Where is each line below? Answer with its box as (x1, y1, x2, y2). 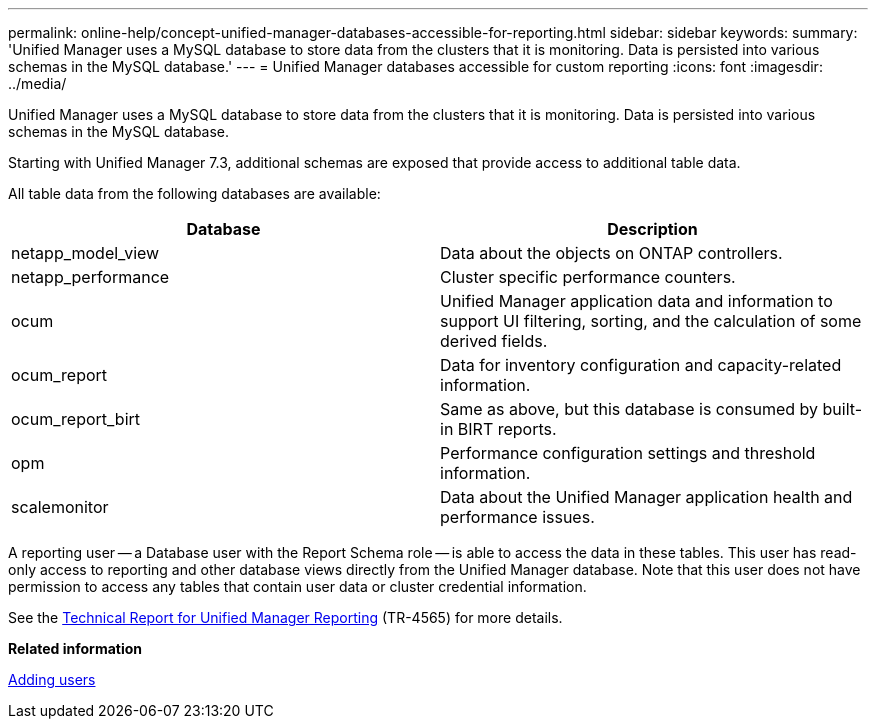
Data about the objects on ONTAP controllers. (440, 243, 783, 263)
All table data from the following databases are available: (8, 185, 381, 202)
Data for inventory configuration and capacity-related (440, 355, 842, 375)
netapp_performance (11, 267, 170, 287)
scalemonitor (11, 497, 109, 517)
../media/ (8, 75, 67, 92)
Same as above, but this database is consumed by (440, 399, 819, 419)
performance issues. (440, 507, 595, 527)
